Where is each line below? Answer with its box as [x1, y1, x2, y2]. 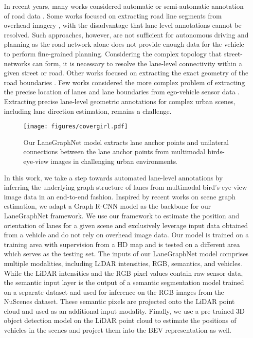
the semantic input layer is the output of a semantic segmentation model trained [4, 277, 244, 287]
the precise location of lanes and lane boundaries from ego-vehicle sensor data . [4, 87, 240, 97]
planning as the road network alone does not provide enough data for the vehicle [4, 39, 244, 49]
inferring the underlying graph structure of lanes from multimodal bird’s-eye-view [4, 182, 247, 192]
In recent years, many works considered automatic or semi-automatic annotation [4, 1, 244, 11]
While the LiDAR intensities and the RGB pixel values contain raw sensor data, [4, 267, 243, 278]
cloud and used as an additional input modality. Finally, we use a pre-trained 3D [4, 305, 245, 316]
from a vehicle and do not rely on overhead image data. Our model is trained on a [4, 230, 249, 240]
